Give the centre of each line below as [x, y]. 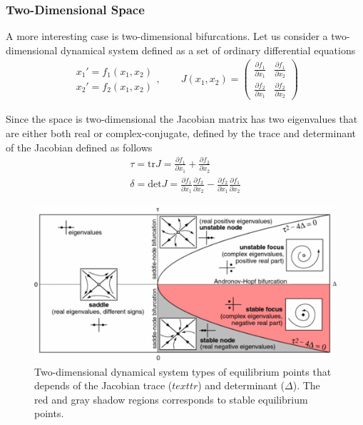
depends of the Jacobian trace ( [103, 385]
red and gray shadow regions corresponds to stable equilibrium [171, 399]
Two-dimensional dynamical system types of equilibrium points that [183, 371]
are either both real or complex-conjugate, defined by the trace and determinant [181, 133]
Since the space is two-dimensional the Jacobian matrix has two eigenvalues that [182, 119]
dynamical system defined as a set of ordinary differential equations [208, 50]
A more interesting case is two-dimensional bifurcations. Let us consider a [167, 36]
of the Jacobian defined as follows [79, 147]
